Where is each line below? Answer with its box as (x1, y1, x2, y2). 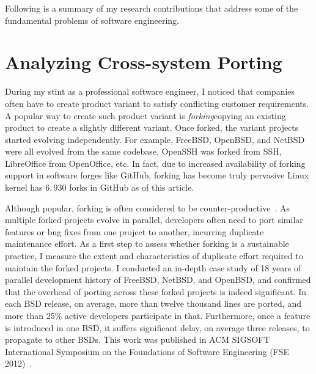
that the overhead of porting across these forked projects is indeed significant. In (5, 285, 306, 298)
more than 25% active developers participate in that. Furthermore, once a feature (5, 309, 310, 321)
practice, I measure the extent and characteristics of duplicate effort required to (5, 249, 303, 262)
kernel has (5, 181, 43, 194)
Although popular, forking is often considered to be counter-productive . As (5, 201, 290, 214)
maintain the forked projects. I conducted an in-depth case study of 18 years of (5, 261, 301, 274)
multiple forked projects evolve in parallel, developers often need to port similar (5, 213, 303, 226)
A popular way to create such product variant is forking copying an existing (5, 109, 286, 122)
